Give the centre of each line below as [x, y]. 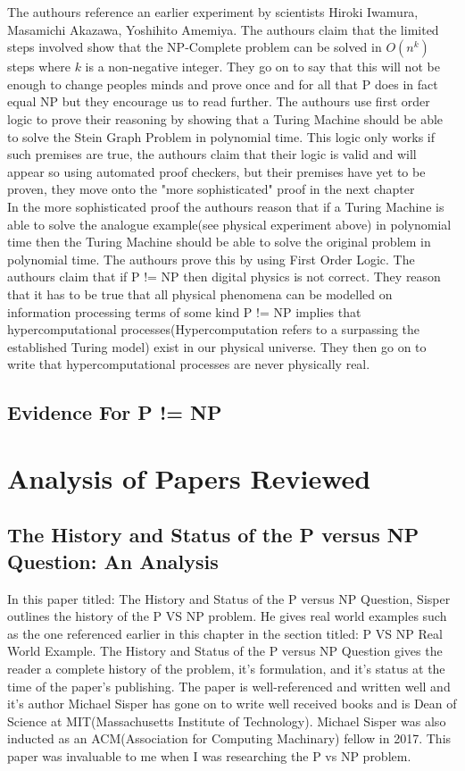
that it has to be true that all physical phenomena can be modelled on [200, 293]
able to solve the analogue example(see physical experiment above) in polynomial [229, 224]
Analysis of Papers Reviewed [189, 478]
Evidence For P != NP [115, 412]
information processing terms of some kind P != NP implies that [184, 311]
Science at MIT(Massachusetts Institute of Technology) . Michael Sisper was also [227, 721]
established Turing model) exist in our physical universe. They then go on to [217, 346]
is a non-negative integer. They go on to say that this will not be [262, 67]
